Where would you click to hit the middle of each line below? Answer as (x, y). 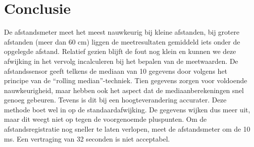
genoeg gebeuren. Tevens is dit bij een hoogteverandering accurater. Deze (115, 100)
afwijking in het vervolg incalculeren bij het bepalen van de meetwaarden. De (121, 61)
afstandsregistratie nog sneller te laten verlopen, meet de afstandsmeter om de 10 (127, 129)
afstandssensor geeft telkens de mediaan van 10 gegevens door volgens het (116, 71)
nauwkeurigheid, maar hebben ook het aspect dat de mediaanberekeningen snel (124, 90)
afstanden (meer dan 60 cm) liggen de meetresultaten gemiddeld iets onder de (122, 41)
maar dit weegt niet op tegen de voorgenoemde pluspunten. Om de (105, 119)
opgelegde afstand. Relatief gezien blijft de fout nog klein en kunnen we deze (120, 51)
